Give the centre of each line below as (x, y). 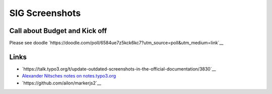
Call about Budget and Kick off (58, 31)
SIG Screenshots (45, 13)
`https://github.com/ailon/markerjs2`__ (62, 83)
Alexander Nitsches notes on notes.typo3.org (69, 76)
